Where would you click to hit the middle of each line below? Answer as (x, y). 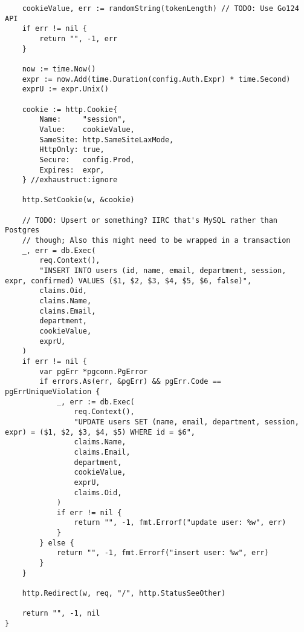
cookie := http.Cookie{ (70, 109)
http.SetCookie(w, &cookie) (78, 200)
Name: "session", (83, 120)
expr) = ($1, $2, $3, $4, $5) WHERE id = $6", (100, 432)
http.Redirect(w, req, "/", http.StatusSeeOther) (124, 594)
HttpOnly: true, (72, 150)
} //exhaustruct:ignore (70, 180)
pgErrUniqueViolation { (53, 391)
